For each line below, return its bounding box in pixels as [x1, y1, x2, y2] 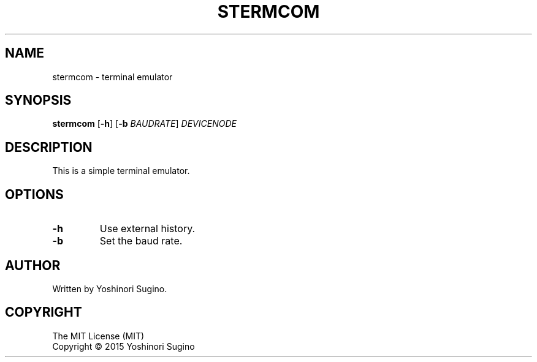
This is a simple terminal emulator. [52, 165, 190, 176]
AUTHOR [5, 257, 61, 273]
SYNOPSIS [5, 92, 72, 108]
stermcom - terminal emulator [52, 71, 173, 82]
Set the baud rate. [99, 235, 183, 247]
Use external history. [99, 222, 196, 235]
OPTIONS [5, 186, 64, 202]
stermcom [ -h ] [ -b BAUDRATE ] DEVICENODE [52, 118, 237, 129]
